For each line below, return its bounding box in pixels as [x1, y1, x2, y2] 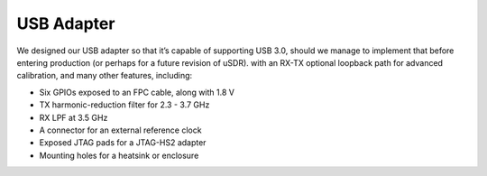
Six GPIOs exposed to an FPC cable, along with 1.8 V [39, 87, 234, 97]
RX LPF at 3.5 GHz [39, 112, 108, 123]
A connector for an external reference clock [39, 125, 202, 135]
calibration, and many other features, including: [16, 70, 193, 81]
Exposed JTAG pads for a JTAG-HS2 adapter [39, 137, 207, 148]
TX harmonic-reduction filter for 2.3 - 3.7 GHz [39, 99, 210, 110]
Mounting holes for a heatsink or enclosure [39, 150, 199, 161]
